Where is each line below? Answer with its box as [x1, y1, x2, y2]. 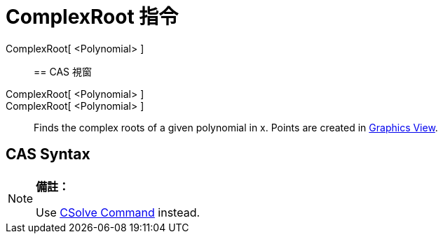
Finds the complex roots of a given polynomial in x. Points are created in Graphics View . [34, 121, 438, 133]
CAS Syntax [6, 145, 90, 164]
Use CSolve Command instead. [36, 205, 200, 219]
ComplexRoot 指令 [6, 5, 179, 29]
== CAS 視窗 [34, 65, 92, 78]
